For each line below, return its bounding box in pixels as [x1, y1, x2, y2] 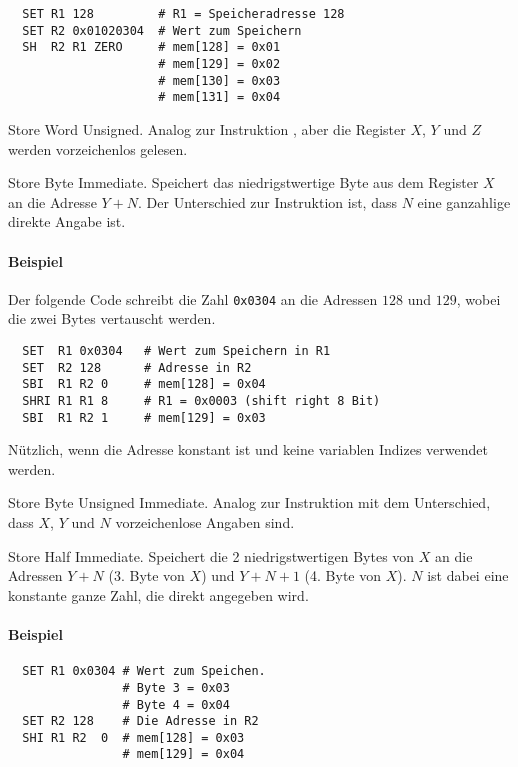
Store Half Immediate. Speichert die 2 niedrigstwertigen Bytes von [8, 545, 415, 566]
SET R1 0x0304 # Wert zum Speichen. [22, 664, 266, 679]
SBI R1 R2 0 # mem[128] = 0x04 [22, 377, 266, 392]
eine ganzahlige [417, 191, 511, 212]
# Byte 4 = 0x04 [122, 697, 230, 712]
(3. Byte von [108, 565, 185, 586]
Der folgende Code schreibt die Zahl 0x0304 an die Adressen [8, 288, 378, 309]
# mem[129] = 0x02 [158, 56, 281, 71]
